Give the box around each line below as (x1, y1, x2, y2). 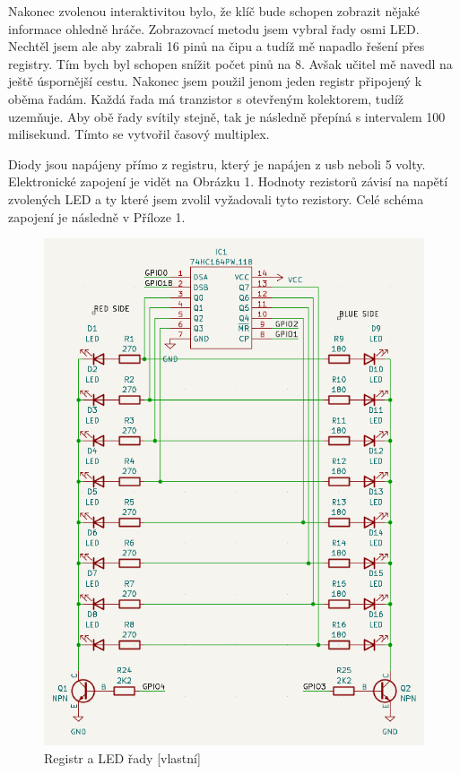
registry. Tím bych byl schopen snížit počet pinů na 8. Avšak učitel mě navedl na (8, 54, 453, 73)
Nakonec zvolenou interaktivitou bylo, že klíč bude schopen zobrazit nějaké (8, 2, 421, 20)
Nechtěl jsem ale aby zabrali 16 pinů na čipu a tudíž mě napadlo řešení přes (8, 37, 425, 56)
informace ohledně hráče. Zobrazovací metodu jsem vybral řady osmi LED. (8, 19, 420, 38)
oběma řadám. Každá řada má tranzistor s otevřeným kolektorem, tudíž (8, 89, 404, 107)
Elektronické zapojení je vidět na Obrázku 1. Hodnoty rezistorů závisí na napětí (8, 172, 448, 191)
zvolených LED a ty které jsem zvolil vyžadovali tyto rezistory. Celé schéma (8, 189, 424, 208)
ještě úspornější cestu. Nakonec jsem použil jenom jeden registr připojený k (8, 72, 422, 90)
